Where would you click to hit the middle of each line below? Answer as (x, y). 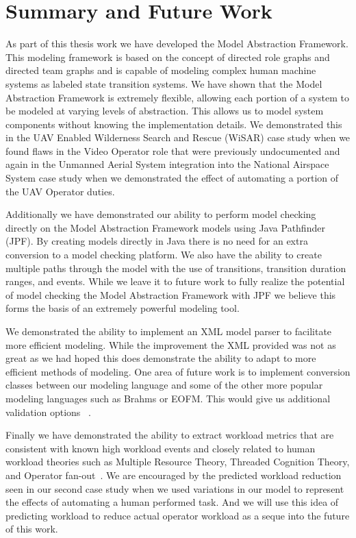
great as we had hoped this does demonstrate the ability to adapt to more (161, 358)
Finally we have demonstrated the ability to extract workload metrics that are (170, 435)
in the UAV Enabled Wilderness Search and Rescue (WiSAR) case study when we (178, 137)
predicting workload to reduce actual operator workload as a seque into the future (178, 515)
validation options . (48, 412)
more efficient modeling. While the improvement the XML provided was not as (171, 344)
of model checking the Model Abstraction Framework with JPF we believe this (171, 294)
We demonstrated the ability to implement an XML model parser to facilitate (169, 331)
